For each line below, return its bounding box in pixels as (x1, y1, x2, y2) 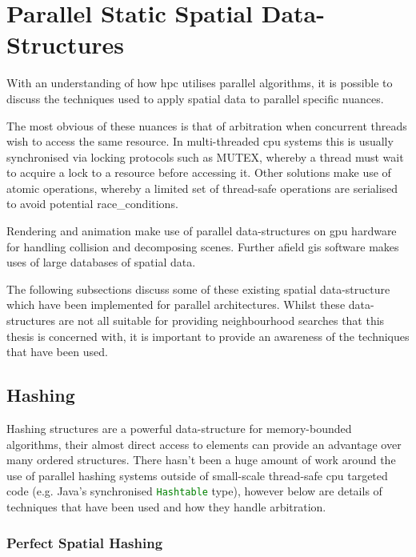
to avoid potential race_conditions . (6, 195, 178, 212)
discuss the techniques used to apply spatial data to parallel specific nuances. (6, 90, 384, 106)
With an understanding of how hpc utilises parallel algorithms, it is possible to (6, 74, 393, 91)
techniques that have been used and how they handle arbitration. (6, 499, 326, 515)
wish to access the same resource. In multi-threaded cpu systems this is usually (6, 133, 394, 150)
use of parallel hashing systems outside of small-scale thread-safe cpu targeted (6, 467, 388, 483)
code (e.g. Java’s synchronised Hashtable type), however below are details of (6, 483, 382, 499)
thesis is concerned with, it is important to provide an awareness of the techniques (6, 327, 410, 344)
